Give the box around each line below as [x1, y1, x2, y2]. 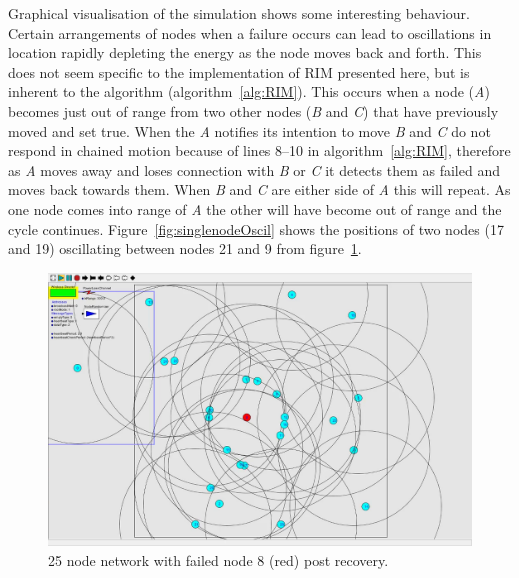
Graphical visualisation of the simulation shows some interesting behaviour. [8, 3, 470, 23]
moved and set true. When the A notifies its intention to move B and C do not [8, 120, 491, 141]
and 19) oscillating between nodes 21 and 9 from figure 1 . [8, 238, 362, 259]
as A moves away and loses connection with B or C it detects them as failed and [8, 159, 500, 180]
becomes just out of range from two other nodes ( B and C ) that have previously [8, 100, 499, 121]
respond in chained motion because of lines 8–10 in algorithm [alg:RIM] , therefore [8, 140, 511, 161]
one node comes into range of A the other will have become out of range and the [8, 198, 502, 219]
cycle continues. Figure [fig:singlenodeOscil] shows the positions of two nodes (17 [8, 218, 504, 239]
